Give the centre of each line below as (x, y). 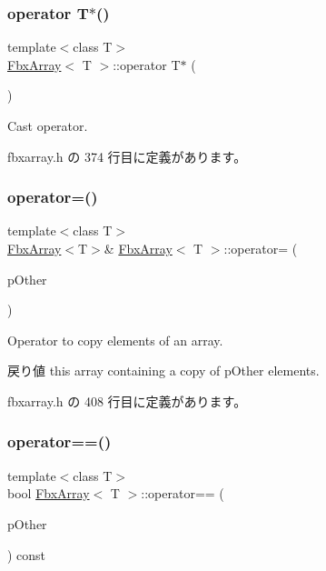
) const (27, 554)
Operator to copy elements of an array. (115, 340)
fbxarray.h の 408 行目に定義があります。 (127, 401)
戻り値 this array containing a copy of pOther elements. (163, 371)
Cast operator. (48, 125)
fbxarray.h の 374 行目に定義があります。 (127, 156)
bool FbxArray (49, 493)
